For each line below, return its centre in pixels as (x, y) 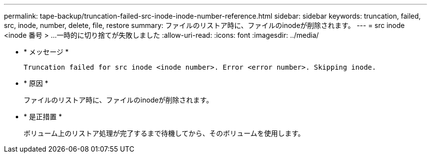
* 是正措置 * (43, 117)
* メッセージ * (46, 52)
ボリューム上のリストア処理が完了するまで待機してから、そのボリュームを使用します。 (164, 133)
